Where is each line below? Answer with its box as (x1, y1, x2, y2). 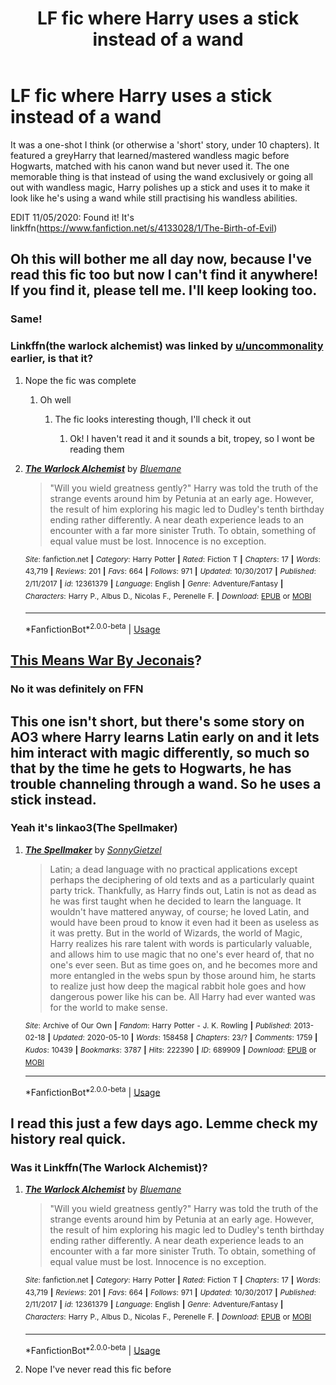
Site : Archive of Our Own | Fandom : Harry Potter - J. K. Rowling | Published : (24, 1020, 292, 1031)
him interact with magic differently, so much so (10, 744, 310, 761)
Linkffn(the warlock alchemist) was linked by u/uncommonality (10, 339, 324, 353)
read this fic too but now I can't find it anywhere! (10, 267, 319, 284)
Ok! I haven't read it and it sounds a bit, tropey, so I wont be (69, 432, 315, 444)
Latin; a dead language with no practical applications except (49, 863, 298, 875)
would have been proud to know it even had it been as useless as (49, 916, 320, 928)
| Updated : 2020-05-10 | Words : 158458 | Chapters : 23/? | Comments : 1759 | (47, 1033, 318, 1043)
